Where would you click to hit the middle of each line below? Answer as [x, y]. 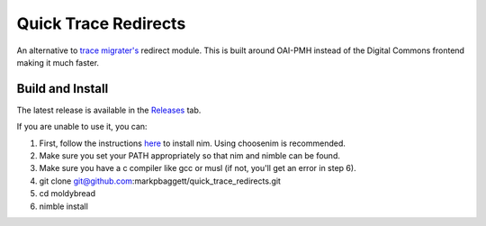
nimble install [64, 206]
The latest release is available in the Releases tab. [109, 110]
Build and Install [63, 89]
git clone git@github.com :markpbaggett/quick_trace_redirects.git [160, 181]
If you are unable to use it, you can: [82, 127]
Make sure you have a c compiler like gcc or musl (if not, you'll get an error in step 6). [198, 168]
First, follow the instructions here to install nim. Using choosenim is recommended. [193, 143]
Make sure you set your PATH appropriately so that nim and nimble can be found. [190, 156]
